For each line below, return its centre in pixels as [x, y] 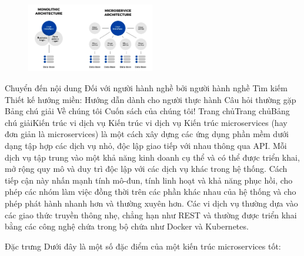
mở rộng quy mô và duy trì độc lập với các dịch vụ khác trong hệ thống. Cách [146, 169]
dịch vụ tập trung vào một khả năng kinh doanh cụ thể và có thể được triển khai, [152, 157]
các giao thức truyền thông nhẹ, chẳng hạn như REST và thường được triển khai [151, 215]
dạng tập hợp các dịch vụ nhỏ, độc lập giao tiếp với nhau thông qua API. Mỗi [146, 145]
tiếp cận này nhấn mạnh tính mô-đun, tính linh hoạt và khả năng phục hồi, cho [149, 180]
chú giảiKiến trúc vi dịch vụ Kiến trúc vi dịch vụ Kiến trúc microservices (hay [146, 122]
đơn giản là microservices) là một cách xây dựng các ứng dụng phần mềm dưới [147, 134]
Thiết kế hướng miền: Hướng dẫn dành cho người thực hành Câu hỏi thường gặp [151, 99]
